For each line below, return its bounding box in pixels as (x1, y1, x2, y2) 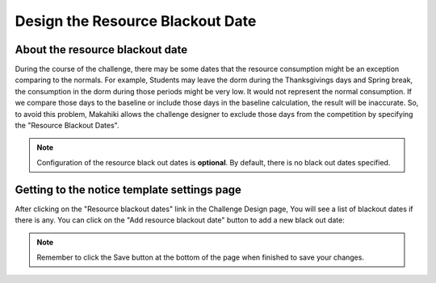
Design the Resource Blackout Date (15, 12, 257, 30)
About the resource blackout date (15, 43, 188, 56)
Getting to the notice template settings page (15, 182, 242, 197)
